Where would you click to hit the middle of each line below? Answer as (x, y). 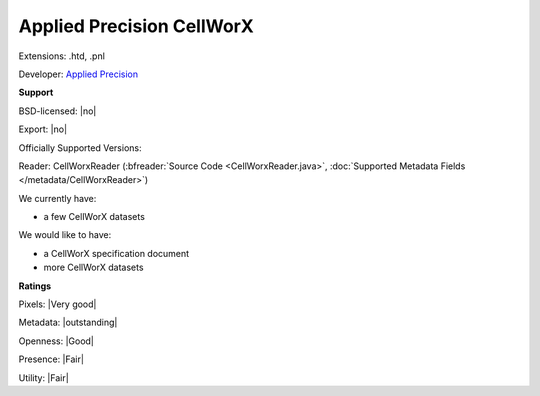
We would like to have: (65, 235)
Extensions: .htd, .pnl (61, 56)
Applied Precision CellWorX (136, 26)
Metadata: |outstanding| (68, 322)
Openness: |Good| (56, 341)
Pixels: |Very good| (57, 304)
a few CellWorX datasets (94, 217)
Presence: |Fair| (51, 359)
